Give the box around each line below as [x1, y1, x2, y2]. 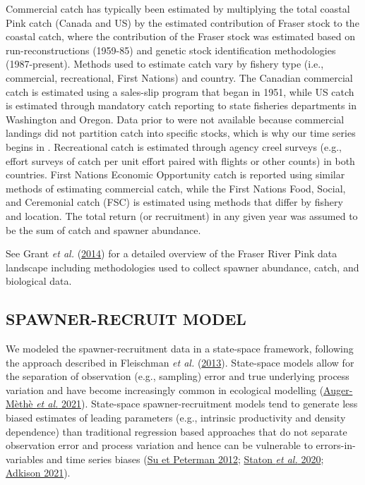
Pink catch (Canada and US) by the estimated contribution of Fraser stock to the [6, 15, 359, 30]
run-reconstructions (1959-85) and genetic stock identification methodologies [6, 42, 336, 57]
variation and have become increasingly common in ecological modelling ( [6, 382, 324, 397]
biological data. [6, 274, 72, 288]
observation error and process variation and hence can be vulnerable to [6, 438, 313, 453]
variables [6, 451, 44, 466]
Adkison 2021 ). [6, 465, 71, 480]
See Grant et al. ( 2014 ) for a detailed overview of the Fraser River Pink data [6, 246, 337, 261]
